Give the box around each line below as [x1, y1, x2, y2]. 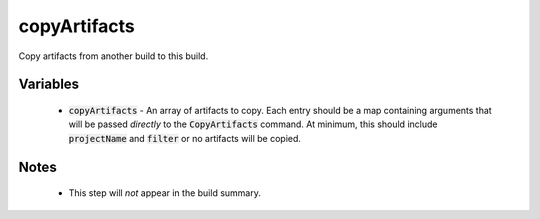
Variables [18, 76, 80, 93]
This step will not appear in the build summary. [68, 187, 262, 199]
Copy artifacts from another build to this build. [18, 50, 209, 62]
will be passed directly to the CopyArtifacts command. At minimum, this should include [68, 118, 438, 130]
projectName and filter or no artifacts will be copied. [68, 132, 302, 144]
